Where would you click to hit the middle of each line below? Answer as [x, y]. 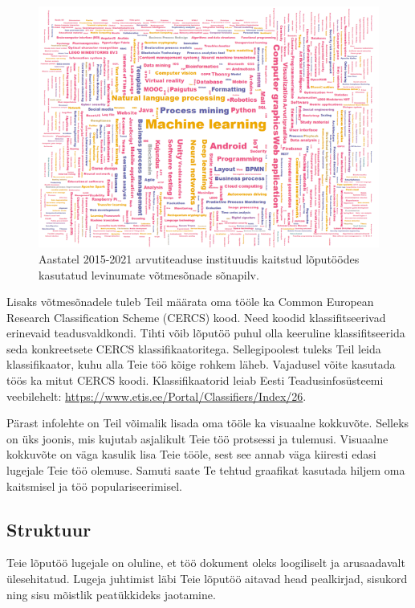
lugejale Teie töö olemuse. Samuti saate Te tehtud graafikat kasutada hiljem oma [206, 470]
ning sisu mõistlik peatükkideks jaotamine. [111, 594]
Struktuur [49, 529]
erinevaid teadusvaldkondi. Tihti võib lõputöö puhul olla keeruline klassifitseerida [206, 333]
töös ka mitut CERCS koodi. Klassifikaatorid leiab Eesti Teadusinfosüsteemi [195, 380]
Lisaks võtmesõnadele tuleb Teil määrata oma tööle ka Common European [190, 302]
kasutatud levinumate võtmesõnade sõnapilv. [149, 274]
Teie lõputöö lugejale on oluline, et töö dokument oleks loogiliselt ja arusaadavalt [206, 563]
